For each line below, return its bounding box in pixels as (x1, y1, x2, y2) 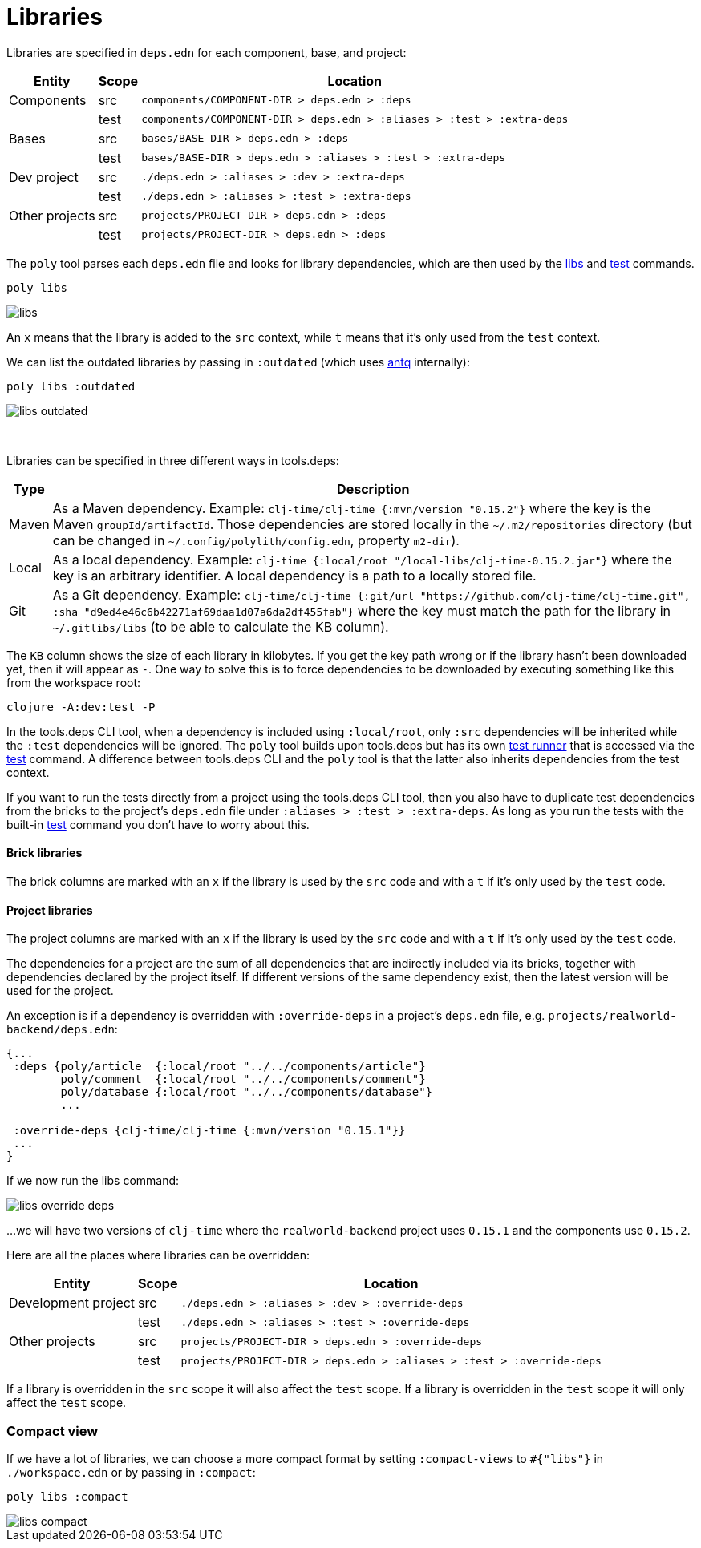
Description (337, 480, 410, 497)
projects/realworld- (548, 1009, 677, 1023)
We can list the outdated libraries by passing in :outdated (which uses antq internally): (6, 354, 470, 369)
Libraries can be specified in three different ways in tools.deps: (6, 453, 339, 467)
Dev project (9, 168, 79, 185)
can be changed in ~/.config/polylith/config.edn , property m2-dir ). (52, 531, 460, 548)
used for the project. (6, 984, 114, 998)
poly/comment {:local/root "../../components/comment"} (60, 1073, 426, 1086)
